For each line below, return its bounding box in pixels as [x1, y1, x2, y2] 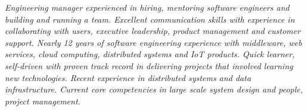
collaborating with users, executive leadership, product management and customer [5, 24, 300, 37]
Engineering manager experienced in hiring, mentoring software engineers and [5, 1, 290, 13]
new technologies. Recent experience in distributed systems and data [5, 71, 251, 84]
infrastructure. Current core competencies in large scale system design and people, [5, 83, 303, 95]
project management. [5, 94, 80, 107]
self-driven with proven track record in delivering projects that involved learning [5, 59, 293, 72]
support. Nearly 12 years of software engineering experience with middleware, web [5, 36, 302, 48]
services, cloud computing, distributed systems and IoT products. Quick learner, [5, 48, 295, 60]
